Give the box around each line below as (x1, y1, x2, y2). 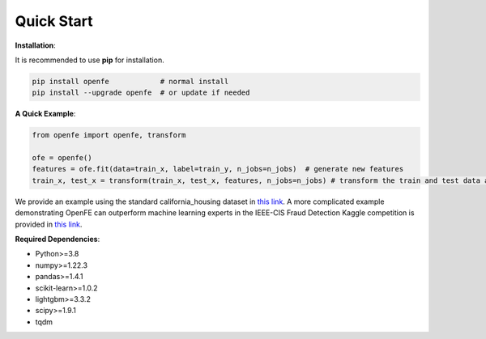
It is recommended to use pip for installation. (15, 55, 165, 65)
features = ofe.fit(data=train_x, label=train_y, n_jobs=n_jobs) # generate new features (32, 164, 404, 174)
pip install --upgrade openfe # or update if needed (32, 88, 250, 97)
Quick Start (15, 12, 93, 30)
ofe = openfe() (32, 154, 92, 163)
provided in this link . (15, 219, 83, 229)
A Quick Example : (15, 109, 76, 119)
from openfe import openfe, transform (32, 130, 186, 140)
